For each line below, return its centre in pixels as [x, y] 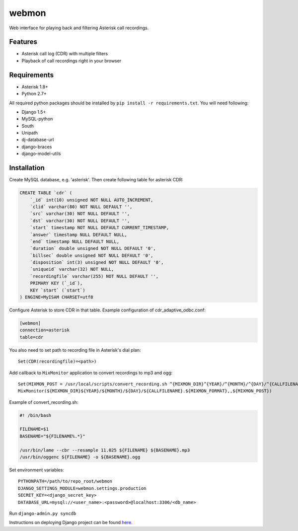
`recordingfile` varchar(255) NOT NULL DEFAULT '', [94, 276]
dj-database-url [38, 140]
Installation [27, 168]
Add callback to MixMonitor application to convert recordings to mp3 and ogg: [91, 373]
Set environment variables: [37, 470]
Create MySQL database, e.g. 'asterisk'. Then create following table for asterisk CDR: [96, 180]
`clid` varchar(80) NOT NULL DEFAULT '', [81, 207]
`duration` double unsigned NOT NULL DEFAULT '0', [93, 249]
